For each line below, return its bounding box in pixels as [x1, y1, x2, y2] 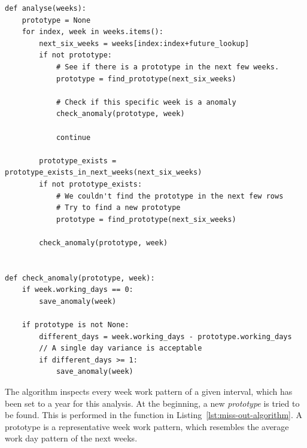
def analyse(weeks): [5, 4, 87, 13]
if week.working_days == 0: [22, 285, 133, 294]
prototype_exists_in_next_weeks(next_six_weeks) [5, 168, 202, 177]
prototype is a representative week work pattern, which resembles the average [5, 420, 289, 432]
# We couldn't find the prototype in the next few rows [56, 191, 284, 200]
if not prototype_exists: [39, 179, 142, 188]
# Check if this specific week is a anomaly [56, 97, 236, 106]
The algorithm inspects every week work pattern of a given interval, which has [5, 385, 293, 397]
